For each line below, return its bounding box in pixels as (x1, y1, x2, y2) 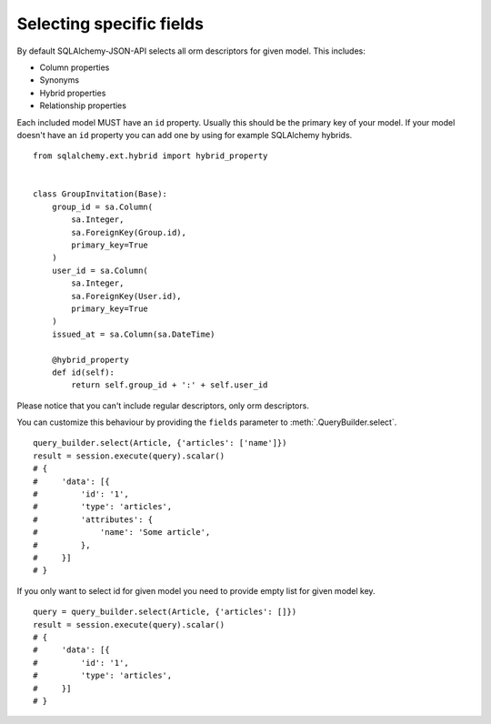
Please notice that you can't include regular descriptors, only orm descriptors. (16, 400, 309, 411)
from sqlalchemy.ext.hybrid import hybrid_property (33, 151, 268, 161)
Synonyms (39, 75, 80, 85)
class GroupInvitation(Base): (33, 189, 168, 199)
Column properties (39, 62, 110, 73)
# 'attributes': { (33, 514, 154, 525)
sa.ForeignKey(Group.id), (71, 227, 186, 237)
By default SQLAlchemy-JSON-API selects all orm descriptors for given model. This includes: (16, 45, 366, 56)
